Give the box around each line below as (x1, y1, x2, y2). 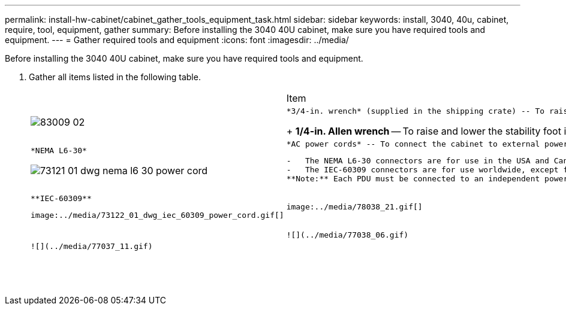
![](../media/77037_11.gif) (31, 242, 153, 251)
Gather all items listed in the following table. (29, 72, 201, 82)
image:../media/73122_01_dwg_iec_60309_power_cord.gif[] (31, 211, 284, 220)
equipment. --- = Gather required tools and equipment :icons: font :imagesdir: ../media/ (5, 35, 349, 45)
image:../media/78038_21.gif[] (286, 202, 423, 211)
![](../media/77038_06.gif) (286, 230, 409, 239)
